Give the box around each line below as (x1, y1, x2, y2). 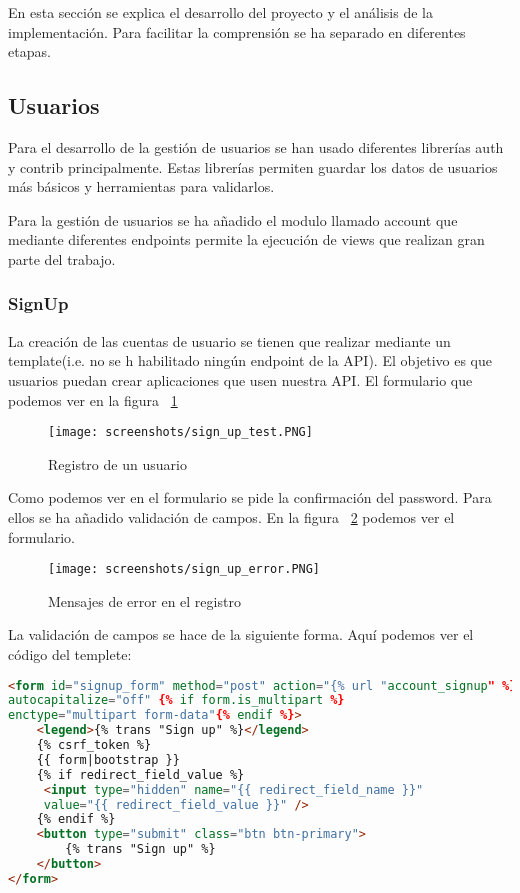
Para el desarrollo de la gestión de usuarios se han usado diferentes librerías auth (8, 136, 504, 157)
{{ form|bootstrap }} (36, 752, 180, 767)
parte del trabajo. (8, 248, 116, 269)
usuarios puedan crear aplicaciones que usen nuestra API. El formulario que (8, 369, 473, 390)
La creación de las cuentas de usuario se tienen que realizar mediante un (8, 330, 451, 351)
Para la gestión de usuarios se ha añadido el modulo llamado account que (8, 209, 458, 230)
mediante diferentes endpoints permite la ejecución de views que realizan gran (8, 229, 485, 250)
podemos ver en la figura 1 (8, 389, 178, 410)
